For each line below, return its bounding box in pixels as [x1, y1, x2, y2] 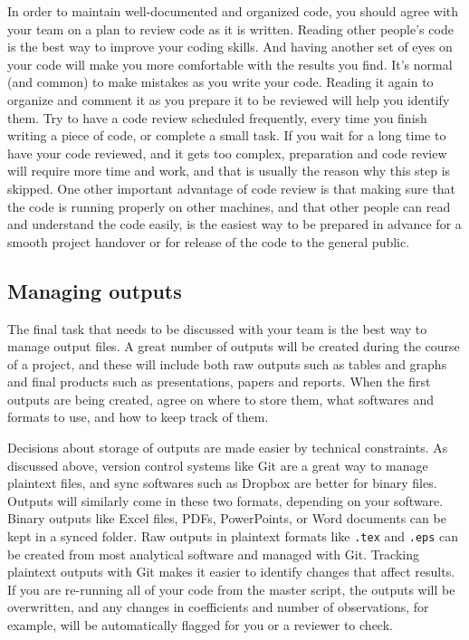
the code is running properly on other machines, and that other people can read [7, 196, 451, 215]
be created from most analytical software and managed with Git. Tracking [7, 544, 420, 563]
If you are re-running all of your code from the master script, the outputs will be [7, 579, 455, 598]
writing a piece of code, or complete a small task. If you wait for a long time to [7, 126, 446, 145]
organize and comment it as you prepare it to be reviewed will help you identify [7, 90, 450, 109]
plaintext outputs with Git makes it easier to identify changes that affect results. [7, 562, 455, 581]
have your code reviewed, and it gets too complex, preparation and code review [7, 143, 447, 162]
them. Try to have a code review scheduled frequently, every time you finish [7, 108, 427, 127]
